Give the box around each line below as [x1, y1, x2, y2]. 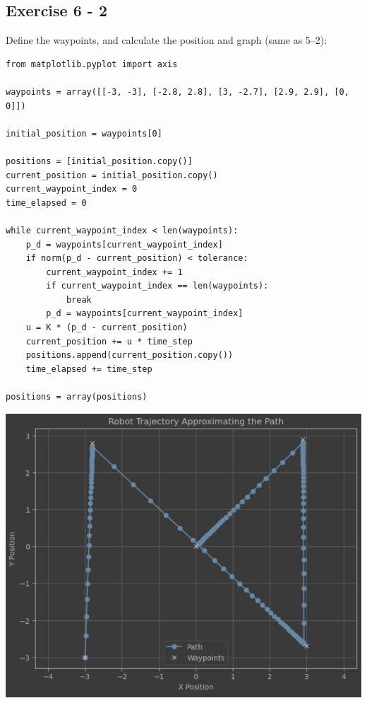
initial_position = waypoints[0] [6, 128, 162, 139]
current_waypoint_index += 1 [46, 267, 183, 277]
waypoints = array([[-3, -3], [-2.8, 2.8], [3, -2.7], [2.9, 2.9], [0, [6, 86, 349, 97]
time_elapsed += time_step [25, 364, 152, 374]
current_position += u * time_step [25, 336, 193, 347]
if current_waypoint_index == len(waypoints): [46, 281, 269, 291]
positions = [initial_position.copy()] [6, 156, 193, 166]
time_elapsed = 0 [6, 197, 87, 208]
